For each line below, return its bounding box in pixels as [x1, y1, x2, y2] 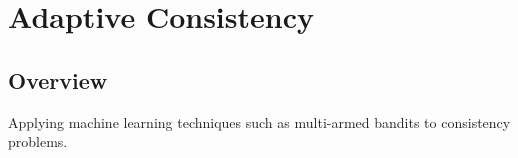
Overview [8, 64, 108, 95]
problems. [8, 131, 68, 152]
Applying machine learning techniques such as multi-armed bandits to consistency [8, 111, 511, 132]
